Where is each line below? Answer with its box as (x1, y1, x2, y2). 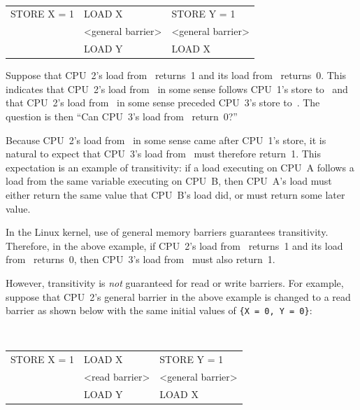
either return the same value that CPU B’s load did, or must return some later (6, 187, 345, 202)
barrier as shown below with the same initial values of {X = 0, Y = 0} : (6, 303, 312, 318)
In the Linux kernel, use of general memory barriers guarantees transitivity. (6, 225, 329, 239)
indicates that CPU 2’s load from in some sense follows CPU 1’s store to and (6, 81, 348, 96)
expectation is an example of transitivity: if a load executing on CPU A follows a (6, 160, 354, 174)
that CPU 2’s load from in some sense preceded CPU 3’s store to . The (6, 95, 320, 110)
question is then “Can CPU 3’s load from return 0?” (6, 108, 238, 123)
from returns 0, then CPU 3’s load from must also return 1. (6, 252, 275, 267)
